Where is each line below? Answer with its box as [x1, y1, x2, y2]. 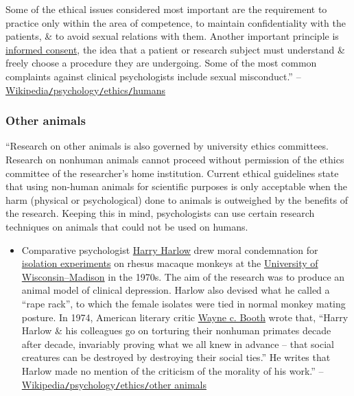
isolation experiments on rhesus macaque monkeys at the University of [21, 256, 318, 270]
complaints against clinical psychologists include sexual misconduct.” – [5, 69, 301, 83]
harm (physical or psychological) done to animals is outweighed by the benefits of [5, 192, 349, 207]
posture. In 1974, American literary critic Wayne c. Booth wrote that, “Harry [21, 310, 349, 324]
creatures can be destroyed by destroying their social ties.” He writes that [21, 350, 331, 364]
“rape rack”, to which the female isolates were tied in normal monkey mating [21, 296, 346, 310]
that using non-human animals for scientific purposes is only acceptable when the [5, 179, 347, 194]
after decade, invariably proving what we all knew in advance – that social [21, 336, 334, 351]
